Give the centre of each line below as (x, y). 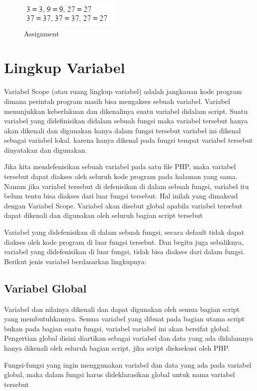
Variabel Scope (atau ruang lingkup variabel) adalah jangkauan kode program (123, 91)
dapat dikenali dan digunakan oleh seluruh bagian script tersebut (103, 215)
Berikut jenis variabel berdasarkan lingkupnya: (75, 261)
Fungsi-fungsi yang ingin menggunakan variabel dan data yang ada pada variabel (128, 364)
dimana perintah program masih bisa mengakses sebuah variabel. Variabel (117, 101)
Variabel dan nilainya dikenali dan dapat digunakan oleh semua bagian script (122, 309)
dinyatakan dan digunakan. (45, 149)
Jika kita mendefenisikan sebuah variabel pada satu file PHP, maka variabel (120, 166)
